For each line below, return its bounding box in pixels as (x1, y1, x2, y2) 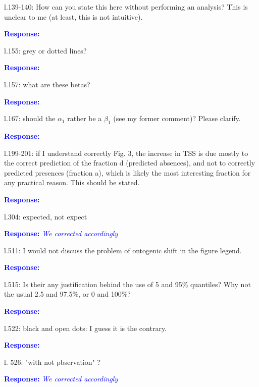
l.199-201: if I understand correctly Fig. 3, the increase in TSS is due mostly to (4, 147, 248, 158)
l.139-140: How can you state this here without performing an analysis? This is (4, 2, 248, 12)
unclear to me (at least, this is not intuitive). (4, 11, 143, 22)
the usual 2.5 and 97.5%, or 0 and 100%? (4, 289, 131, 299)
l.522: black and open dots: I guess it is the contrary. (4, 322, 167, 333)
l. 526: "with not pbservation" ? (4, 356, 101, 367)
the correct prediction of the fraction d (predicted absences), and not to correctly (4, 157, 255, 168)
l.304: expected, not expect (4, 211, 87, 222)
